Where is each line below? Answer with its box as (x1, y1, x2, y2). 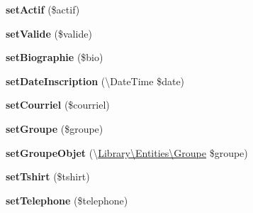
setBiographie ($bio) (6, 50, 103, 65)
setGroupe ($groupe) (6, 121, 103, 136)
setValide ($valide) (6, 26, 92, 40)
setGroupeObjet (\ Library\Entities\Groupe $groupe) (6, 145, 248, 160)
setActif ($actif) (6, 2, 80, 16)
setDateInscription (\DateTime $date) (6, 73, 185, 88)
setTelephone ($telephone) (6, 192, 128, 207)
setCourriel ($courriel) (6, 97, 110, 112)
